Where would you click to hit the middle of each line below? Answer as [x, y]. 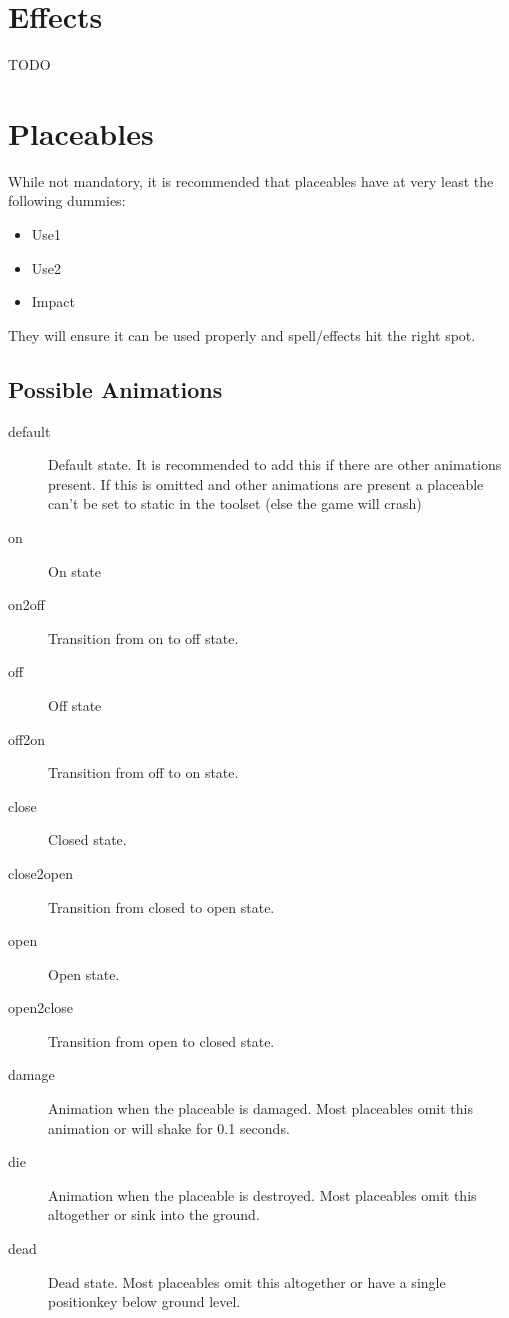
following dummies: [67, 200]
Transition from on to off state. [143, 637]
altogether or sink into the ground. [154, 1214]
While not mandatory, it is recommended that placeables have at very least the [251, 180]
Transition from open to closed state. [161, 1040]
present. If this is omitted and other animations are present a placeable [266, 483]
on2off [26, 604]
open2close [41, 1007]
